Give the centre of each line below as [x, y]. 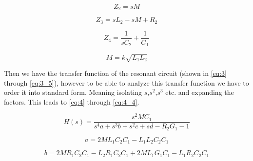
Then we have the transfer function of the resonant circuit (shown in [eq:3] [115, 73]
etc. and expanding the [200, 92]
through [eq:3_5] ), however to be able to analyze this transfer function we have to [126, 82]
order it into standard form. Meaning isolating [73, 92]
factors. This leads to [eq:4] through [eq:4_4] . [72, 101]
